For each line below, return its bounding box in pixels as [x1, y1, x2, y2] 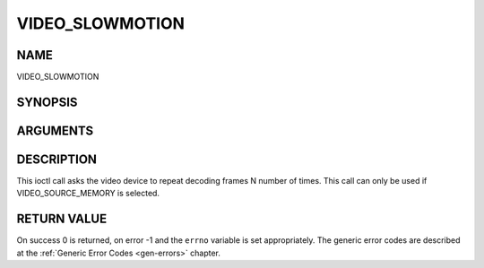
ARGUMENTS [16, 123, 94, 138]
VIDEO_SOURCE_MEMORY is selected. [16, 188, 160, 199]
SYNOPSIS [16, 94, 78, 109]
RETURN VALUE [16, 212, 108, 227]
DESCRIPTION [16, 151, 98, 167]
